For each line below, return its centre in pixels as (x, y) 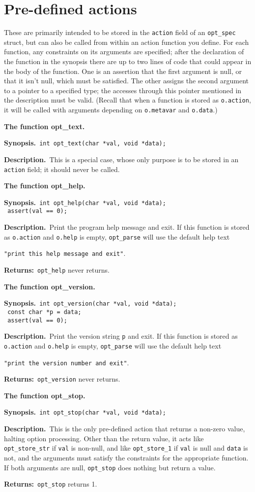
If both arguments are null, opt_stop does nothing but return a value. (110, 467)
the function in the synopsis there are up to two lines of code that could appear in (128, 61)
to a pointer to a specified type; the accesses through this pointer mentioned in (123, 90)
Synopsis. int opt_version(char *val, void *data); (90, 303)
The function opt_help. (45, 186)
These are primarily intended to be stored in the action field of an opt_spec (120, 32)
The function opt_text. (44, 126)
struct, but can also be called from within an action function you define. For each (127, 42)
